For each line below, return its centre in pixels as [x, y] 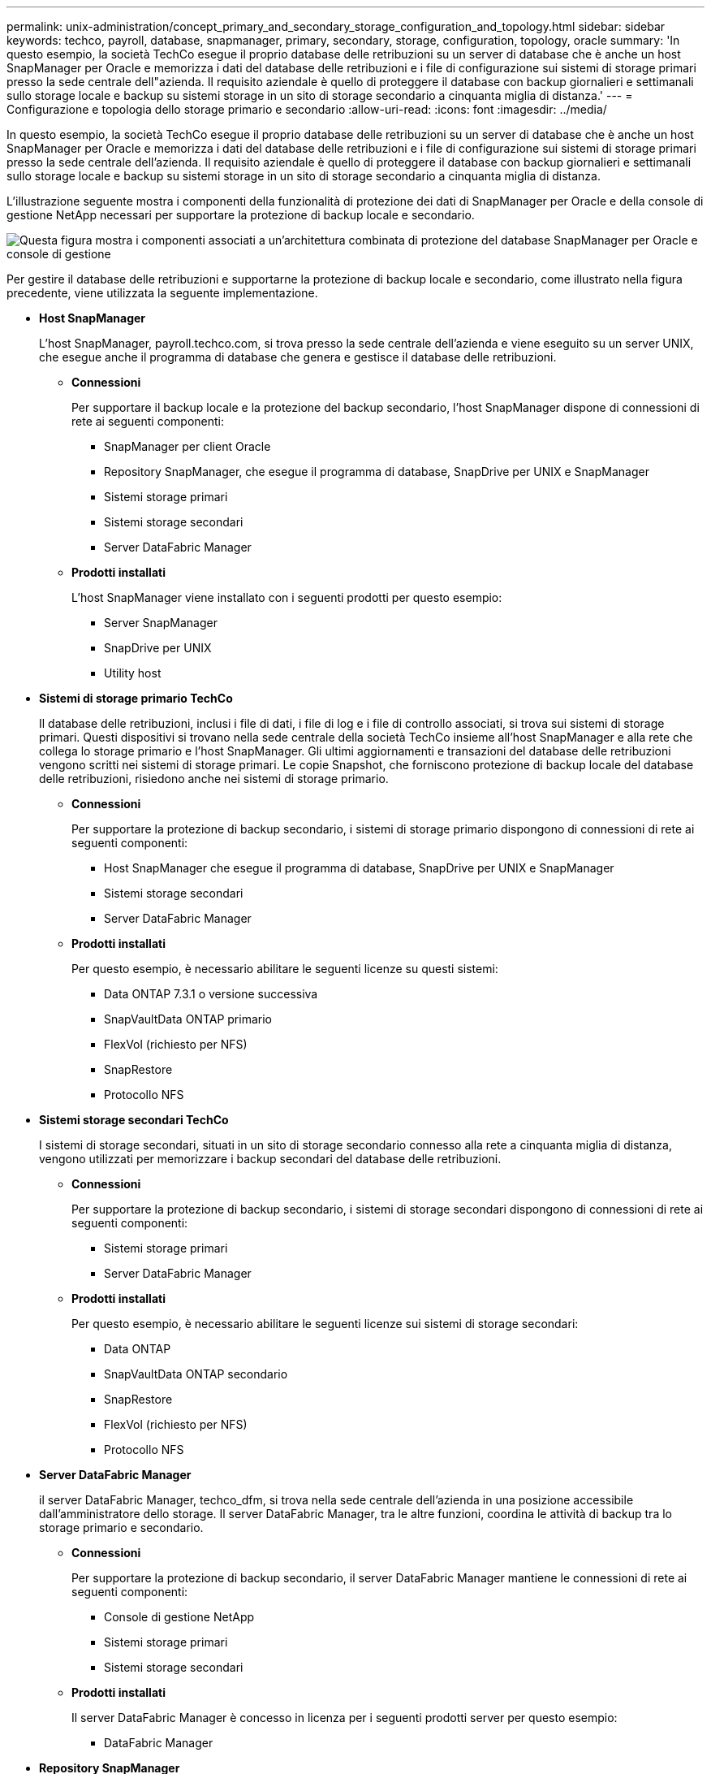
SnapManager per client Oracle [187, 446]
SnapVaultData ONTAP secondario [196, 1374]
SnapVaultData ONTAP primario [188, 1019]
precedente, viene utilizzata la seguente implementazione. [162, 293]
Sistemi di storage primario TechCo [136, 698]
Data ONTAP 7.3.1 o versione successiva [211, 994]
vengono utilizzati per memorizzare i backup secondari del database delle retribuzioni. [270, 1159]
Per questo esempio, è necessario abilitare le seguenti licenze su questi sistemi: [285, 969]
